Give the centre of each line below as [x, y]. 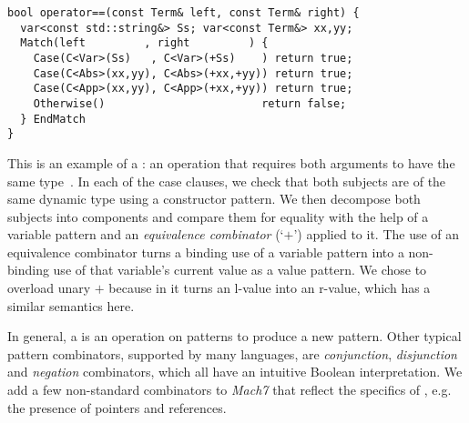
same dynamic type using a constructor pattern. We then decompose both [214, 199]
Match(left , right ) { [144, 43]
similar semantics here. [71, 305]
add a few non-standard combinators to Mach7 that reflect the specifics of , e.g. [229, 390]
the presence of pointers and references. [117, 407]
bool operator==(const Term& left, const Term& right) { [184, 13]
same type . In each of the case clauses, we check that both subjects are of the [227, 181]
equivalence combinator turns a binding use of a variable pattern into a [206, 252]
